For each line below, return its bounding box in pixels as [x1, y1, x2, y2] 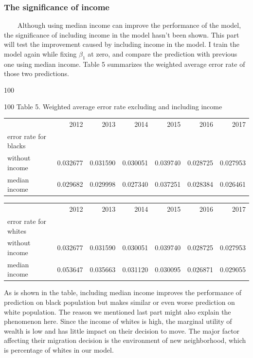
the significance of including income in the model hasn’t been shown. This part [4, 29, 239, 40]
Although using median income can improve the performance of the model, [17, 20, 241, 30]
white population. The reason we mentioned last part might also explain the [4, 306, 231, 317]
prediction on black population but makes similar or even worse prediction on [4, 297, 235, 307]
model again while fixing [4, 49, 77, 59]
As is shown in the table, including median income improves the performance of [4, 287, 242, 298]
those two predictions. [4, 68, 69, 79]
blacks [7, 140, 26, 151]
